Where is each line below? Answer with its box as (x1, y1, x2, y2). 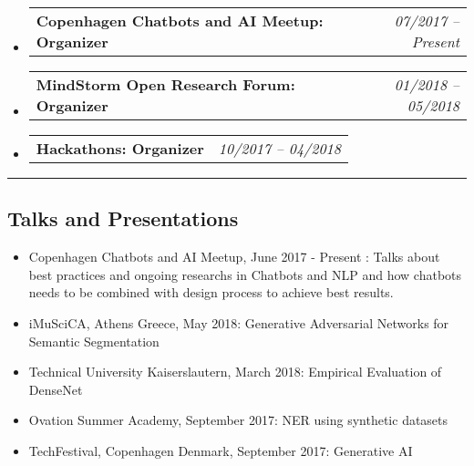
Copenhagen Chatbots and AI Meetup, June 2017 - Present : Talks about (28, 247, 440, 266)
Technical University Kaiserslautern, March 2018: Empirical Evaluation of (28, 362, 442, 381)
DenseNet (28, 379, 83, 399)
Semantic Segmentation (28, 331, 160, 350)
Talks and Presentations (7, 204, 239, 233)
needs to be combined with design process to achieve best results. (28, 283, 394, 302)
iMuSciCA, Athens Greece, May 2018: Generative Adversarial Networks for (28, 313, 449, 332)
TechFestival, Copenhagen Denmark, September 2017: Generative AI (28, 440, 413, 460)
